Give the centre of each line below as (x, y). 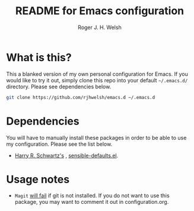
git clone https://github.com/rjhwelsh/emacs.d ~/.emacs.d (81, 97)
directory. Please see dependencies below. (59, 87)
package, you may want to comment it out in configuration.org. (92, 202)
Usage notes (38, 179)
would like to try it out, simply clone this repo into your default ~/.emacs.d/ (97, 80)
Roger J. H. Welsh (100, 27)
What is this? (39, 57)
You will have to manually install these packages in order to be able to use (96, 138)
